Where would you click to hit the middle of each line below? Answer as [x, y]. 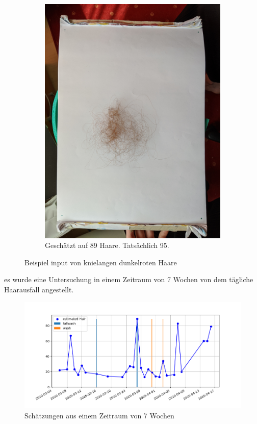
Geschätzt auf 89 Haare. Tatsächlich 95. [107, 245]
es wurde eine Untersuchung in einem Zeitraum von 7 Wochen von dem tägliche [129, 279]
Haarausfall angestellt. [39, 290]
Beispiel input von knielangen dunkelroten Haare [101, 262]
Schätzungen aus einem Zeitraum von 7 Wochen [99, 415]
